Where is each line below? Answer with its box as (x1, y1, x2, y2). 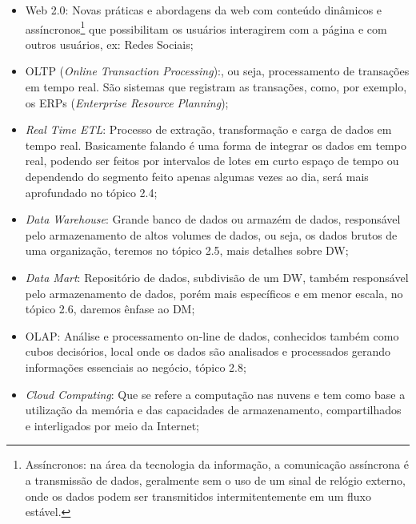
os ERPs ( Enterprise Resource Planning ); (25, 94, 229, 111)
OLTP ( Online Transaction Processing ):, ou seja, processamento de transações (25, 62, 410, 79)
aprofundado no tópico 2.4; (25, 183, 158, 200)
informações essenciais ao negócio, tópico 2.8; (25, 358, 246, 375)
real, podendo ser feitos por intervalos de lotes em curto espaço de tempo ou (25, 152, 399, 169)
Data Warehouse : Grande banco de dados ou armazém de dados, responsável (25, 211, 401, 228)
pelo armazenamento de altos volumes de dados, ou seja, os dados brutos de (25, 226, 398, 243)
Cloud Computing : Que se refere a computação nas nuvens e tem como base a (25, 385, 406, 402)
